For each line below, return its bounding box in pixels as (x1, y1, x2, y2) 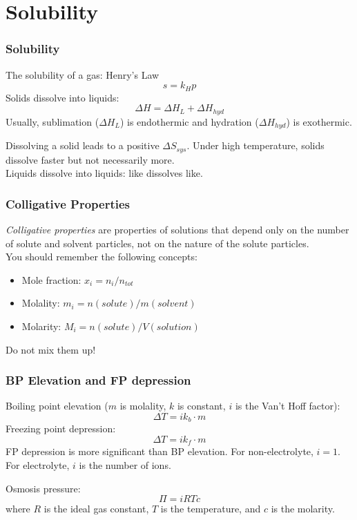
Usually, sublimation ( (6, 114, 99, 128)
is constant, (177, 398, 226, 413)
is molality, (119, 398, 166, 413)
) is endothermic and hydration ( (119, 114, 259, 128)
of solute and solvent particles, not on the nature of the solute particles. (6, 235, 309, 250)
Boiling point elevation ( (6, 398, 108, 413)
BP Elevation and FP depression (6, 372, 191, 389)
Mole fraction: (21, 272, 81, 287)
